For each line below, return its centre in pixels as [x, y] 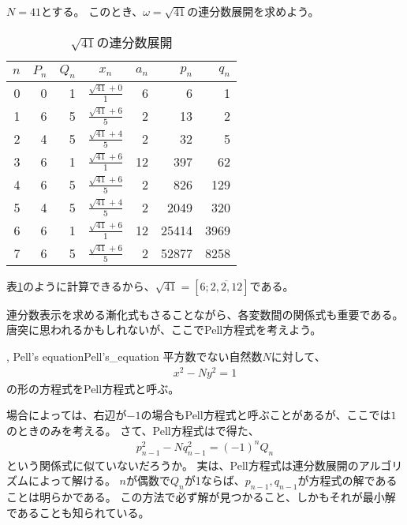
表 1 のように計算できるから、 [81, 285]
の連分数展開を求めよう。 [253, 11]
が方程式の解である [347, 480]
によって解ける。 [72, 480]
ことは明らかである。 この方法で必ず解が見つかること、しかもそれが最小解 [201, 497]
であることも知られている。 [78, 512]
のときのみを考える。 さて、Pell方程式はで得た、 [133, 430]
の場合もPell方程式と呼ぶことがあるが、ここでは [266, 415]
